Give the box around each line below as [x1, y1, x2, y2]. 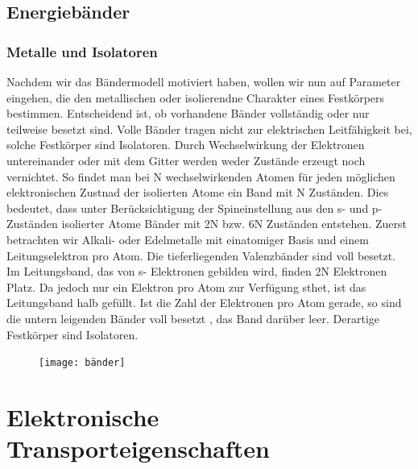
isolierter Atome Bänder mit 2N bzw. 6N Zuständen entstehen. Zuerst [61, 215, 407, 232]
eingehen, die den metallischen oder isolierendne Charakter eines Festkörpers [6, 89, 385, 106]
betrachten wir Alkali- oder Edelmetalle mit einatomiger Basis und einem [6, 230, 369, 247]
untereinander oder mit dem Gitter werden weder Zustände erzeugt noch [6, 151, 366, 168]
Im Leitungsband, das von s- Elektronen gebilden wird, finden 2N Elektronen [6, 263, 387, 280]
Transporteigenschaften [6, 432, 271, 465]
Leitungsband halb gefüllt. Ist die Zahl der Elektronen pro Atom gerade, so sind [6, 294, 402, 311]
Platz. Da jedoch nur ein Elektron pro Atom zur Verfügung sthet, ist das [6, 278, 366, 295]
